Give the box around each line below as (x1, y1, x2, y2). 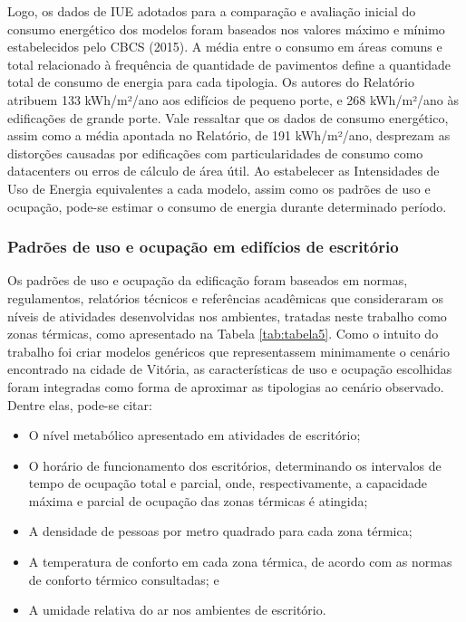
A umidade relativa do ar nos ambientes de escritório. (28, 600, 326, 619)
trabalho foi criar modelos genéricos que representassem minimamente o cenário (7, 341, 450, 360)
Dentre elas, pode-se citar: (7, 395, 152, 414)
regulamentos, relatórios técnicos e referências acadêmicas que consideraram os (7, 288, 444, 307)
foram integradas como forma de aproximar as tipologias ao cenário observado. (7, 377, 444, 396)
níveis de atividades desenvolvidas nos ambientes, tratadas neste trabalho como (7, 306, 447, 325)
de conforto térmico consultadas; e (28, 569, 219, 589)
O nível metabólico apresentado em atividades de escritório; (28, 426, 361, 445)
